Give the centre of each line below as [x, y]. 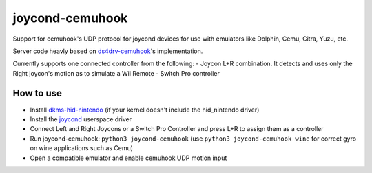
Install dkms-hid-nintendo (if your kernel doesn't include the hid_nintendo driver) [145, 110]
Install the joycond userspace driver [81, 119]
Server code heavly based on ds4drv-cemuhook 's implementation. [108, 51]
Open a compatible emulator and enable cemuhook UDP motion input [128, 158]
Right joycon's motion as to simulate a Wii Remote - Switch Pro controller [116, 73]
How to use [37, 93]
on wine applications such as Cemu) [82, 148]
